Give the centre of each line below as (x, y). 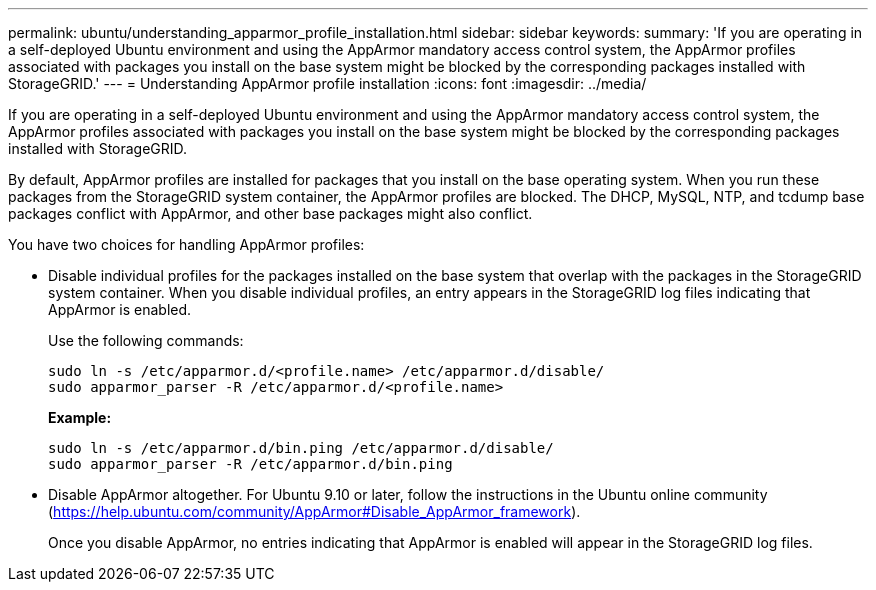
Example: (80, 417)
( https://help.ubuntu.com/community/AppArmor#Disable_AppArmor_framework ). (314, 511)
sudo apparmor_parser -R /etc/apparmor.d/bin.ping (250, 464)
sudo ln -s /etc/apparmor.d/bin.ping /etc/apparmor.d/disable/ (301, 448)
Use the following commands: (146, 340)
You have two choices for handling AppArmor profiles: (186, 244)
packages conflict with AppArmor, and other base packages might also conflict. (270, 213)
